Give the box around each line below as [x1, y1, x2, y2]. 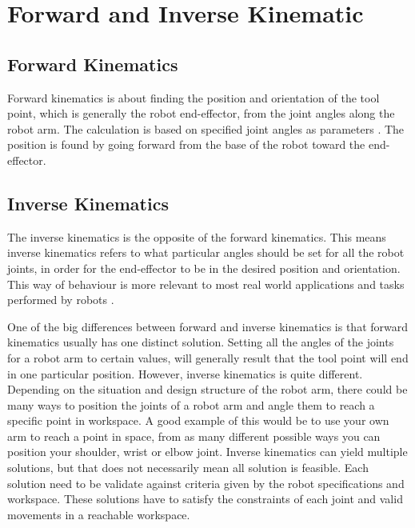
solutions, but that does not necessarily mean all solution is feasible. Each [7, 459, 369, 476]
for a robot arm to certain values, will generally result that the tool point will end [7, 349, 409, 366]
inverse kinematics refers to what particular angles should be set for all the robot [7, 244, 405, 261]
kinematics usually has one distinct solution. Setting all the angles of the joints [7, 334, 394, 350]
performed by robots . [7, 291, 114, 308]
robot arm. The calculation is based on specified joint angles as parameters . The [7, 120, 405, 137]
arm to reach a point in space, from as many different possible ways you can [7, 427, 381, 444]
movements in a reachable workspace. [7, 506, 190, 522]
